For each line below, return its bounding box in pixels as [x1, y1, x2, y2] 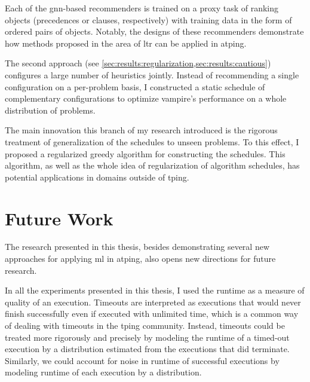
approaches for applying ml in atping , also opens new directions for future [5, 252, 276, 265]
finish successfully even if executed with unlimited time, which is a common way [5, 307, 299, 320]
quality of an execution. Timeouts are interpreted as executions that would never [5, 295, 301, 308]
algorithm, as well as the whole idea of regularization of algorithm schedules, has [5, 159, 300, 172]
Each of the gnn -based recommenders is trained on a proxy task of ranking [5, 2, 279, 14]
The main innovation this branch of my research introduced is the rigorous [5, 124, 278, 136]
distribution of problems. [5, 103, 96, 116]
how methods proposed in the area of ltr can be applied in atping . [5, 36, 247, 49]
